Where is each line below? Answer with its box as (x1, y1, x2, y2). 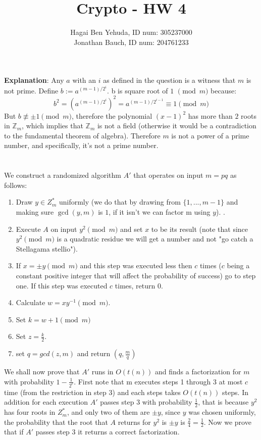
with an (72, 75, 96, 85)
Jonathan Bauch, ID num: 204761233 (74, 36, 189, 47)
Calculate (16, 297, 45, 308)
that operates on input (133, 170, 203, 180)
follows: (4, 179, 27, 190)
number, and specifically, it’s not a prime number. (4, 140, 159, 151)
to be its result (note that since (151, 223, 248, 234)
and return (77, 348, 111, 359)
